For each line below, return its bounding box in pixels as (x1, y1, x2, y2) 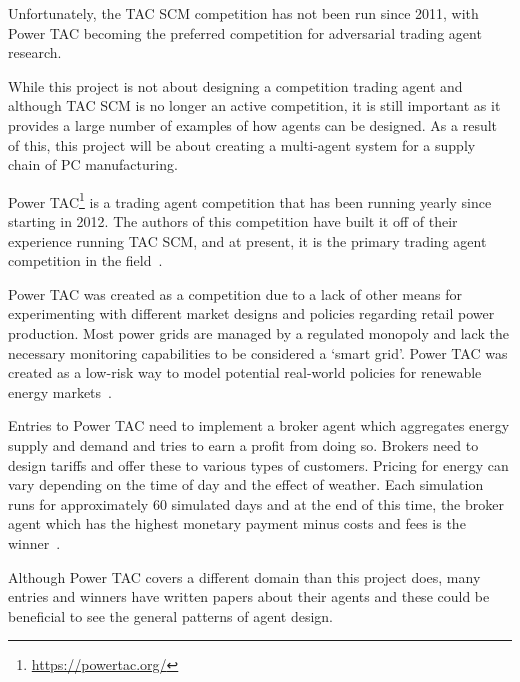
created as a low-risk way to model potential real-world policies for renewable (8, 362, 482, 383)
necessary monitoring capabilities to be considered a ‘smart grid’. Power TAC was (8, 342, 508, 363)
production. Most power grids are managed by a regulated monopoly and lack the (8, 322, 509, 343)
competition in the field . (8, 250, 163, 271)
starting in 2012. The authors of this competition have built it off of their (8, 211, 458, 231)
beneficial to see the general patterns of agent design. (8, 605, 334, 626)
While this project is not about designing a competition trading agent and (8, 75, 463, 96)
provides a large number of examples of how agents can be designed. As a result (8, 114, 498, 135)
